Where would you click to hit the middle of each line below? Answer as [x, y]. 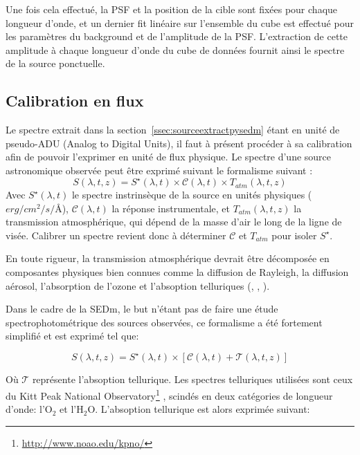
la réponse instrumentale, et [171, 208]
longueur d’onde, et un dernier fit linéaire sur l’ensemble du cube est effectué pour [180, 22]
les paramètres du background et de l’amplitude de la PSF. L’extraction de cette [177, 36]
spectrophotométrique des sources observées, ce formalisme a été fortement [164, 322]
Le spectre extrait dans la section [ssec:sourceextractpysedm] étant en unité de [173, 130]
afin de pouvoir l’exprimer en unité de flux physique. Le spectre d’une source [169, 157]
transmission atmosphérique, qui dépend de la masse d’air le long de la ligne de [174, 222]
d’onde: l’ [25, 409]
